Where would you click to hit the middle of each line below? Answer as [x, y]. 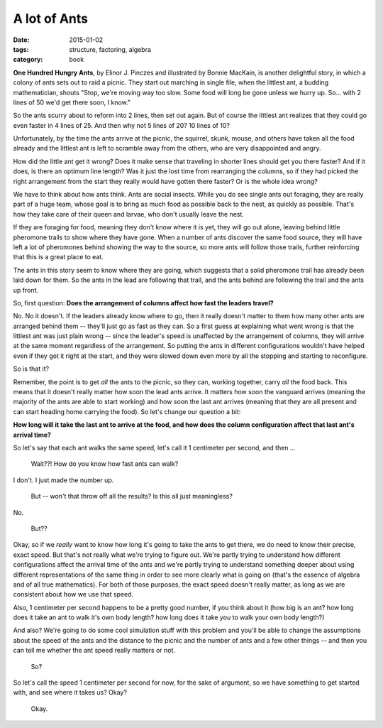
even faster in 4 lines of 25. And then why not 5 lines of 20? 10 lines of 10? [122, 125]
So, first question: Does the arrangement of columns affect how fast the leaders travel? [144, 303]
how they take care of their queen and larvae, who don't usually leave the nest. [129, 214]
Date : [21, 40]
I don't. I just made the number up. [63, 480]
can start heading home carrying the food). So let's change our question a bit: [127, 411]
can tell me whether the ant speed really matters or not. [94, 651]
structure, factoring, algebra [110, 49]
